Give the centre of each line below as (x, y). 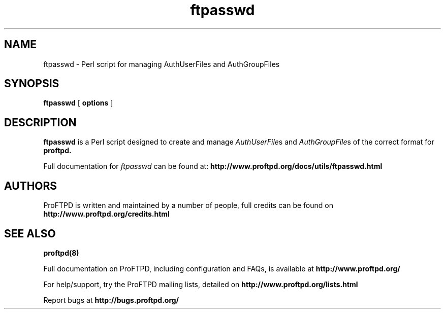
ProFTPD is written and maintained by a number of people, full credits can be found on (188, 205)
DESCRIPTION (40, 122)
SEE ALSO (30, 233)
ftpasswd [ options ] (78, 103)
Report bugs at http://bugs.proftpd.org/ (111, 300)
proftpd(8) (61, 253)
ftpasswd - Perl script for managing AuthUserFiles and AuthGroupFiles (162, 64)
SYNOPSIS (32, 84)
